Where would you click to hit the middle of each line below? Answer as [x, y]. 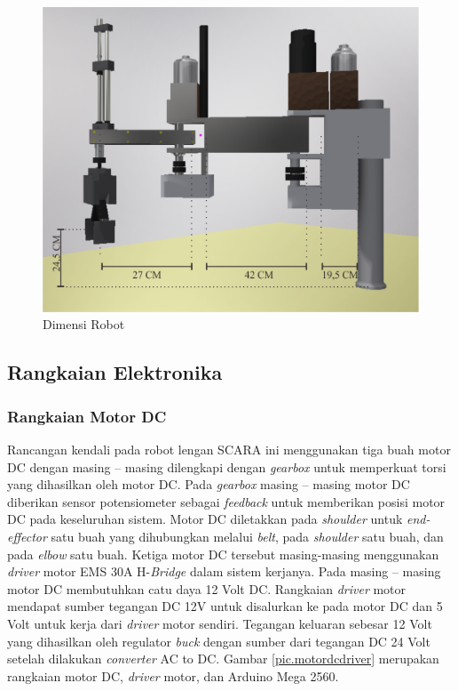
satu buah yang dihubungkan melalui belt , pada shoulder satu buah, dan [247, 536]
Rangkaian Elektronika [115, 372]
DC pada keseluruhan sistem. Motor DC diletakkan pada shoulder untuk [205, 519]
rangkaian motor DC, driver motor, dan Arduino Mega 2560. [173, 675]
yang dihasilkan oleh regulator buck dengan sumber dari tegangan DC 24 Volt [219, 641]
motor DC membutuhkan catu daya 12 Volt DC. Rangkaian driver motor [207, 588]
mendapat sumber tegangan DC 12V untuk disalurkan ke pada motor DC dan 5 [225, 606]
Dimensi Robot [84, 324]
